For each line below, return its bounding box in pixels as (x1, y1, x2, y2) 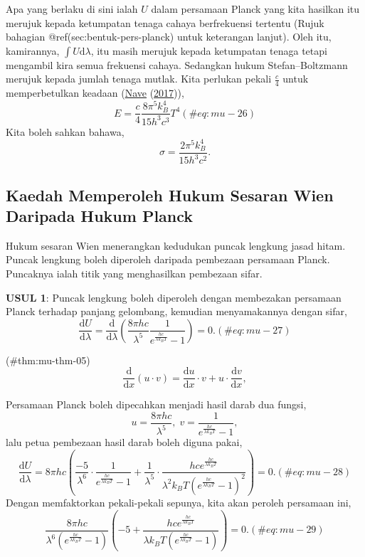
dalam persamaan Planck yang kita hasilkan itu (151, 1, 360, 16)
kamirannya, (6, 43, 60, 58)
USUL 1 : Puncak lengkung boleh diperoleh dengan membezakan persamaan (6, 290, 342, 304)
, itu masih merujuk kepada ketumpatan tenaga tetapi (90, 43, 327, 58)
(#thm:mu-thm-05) (6, 352, 90, 367)
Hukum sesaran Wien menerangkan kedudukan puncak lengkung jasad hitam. (6, 238, 346, 253)
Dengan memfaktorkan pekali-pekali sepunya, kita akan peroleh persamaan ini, (6, 494, 351, 509)
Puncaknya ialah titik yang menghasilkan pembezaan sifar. (6, 265, 263, 280)
